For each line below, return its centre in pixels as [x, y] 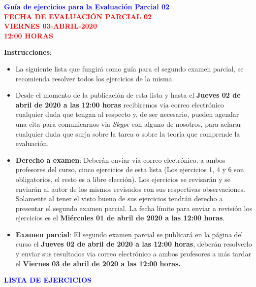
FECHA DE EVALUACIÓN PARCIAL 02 [78, 16]
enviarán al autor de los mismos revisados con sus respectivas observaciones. [130, 189]
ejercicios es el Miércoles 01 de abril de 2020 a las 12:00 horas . [120, 218]
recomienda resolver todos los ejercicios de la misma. [95, 78]
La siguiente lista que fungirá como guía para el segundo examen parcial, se [129, 68]
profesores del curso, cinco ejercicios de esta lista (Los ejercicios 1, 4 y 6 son [130, 169]
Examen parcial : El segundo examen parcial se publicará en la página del [129, 234]
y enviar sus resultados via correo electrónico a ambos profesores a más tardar [133, 254]
